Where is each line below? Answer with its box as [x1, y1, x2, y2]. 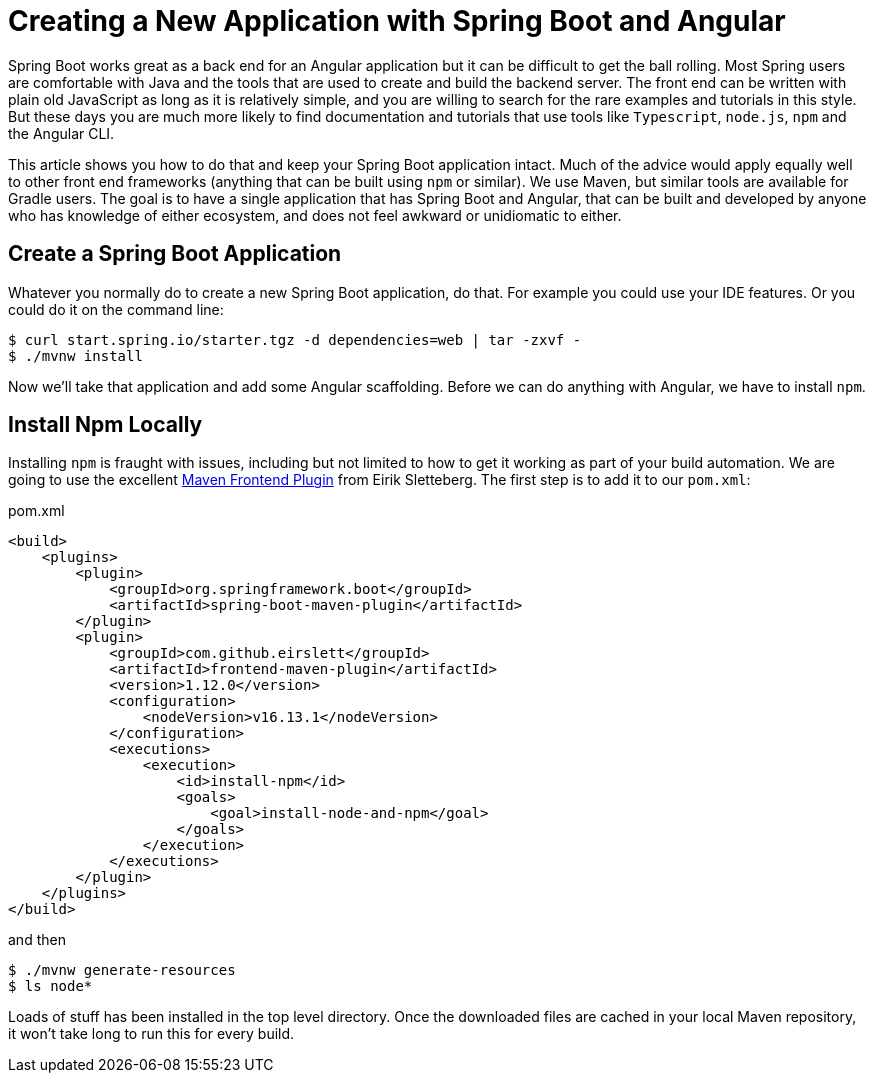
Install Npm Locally [8, 412, 203, 438]
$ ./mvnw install [8, 347, 143, 364]
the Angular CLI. [8, 124, 115, 142]
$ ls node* [8, 978, 93, 995]
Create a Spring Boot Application [8, 241, 342, 267]
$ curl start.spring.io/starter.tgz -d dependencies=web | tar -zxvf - [8, 331, 582, 348]
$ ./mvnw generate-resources [8, 962, 236, 979]
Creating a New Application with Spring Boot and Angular [8, 4, 786, 38]
